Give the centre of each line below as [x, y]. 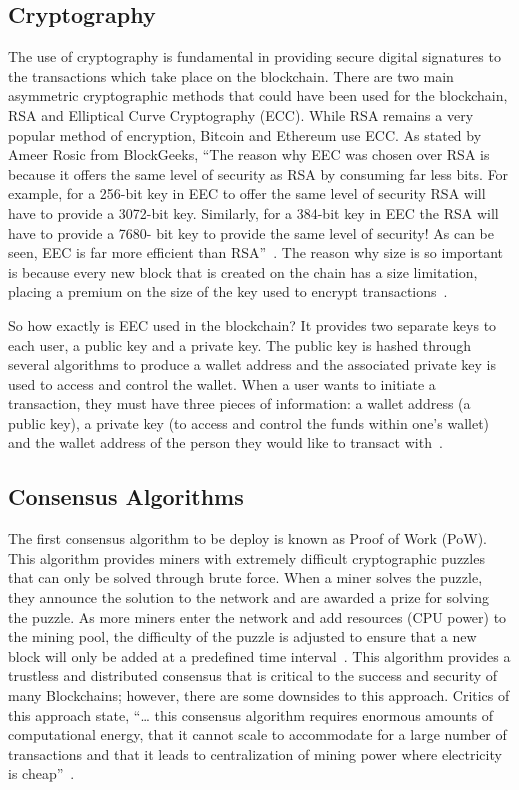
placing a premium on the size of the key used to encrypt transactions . [228, 291]
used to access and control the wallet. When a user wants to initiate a [222, 383]
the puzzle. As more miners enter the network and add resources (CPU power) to [257, 616]
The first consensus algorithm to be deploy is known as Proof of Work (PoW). [247, 538]
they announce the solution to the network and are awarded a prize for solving [249, 597]
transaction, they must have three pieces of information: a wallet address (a [239, 403]
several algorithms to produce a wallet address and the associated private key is [252, 364]
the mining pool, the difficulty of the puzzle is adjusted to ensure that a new [242, 636]
